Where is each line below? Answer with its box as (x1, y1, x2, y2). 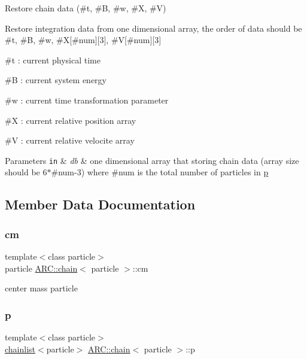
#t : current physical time (5, 53, 101, 66)
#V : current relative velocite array (5, 134, 135, 147)
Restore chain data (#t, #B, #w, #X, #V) (5, 2, 166, 14)
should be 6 (5, 166, 47, 178)
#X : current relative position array (5, 114, 136, 126)
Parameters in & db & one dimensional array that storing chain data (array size (5, 154, 299, 166)
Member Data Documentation (5, 195, 196, 214)
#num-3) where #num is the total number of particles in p (51, 166, 269, 178)
